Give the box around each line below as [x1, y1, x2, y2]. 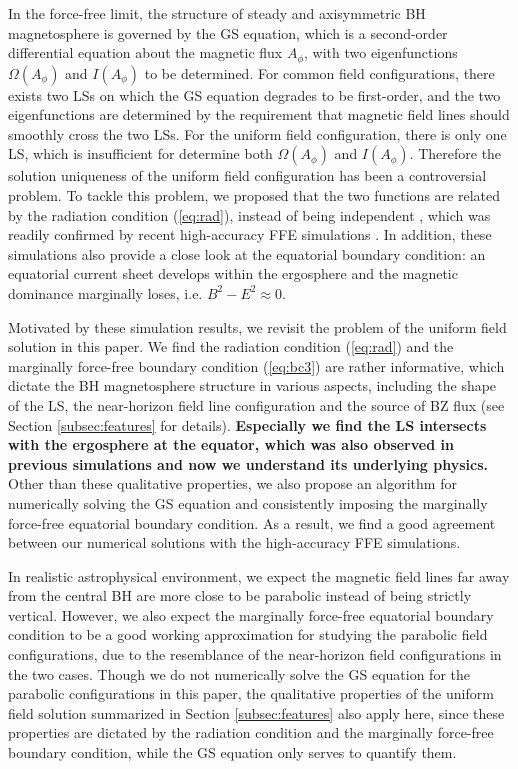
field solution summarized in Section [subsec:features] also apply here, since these [8, 702, 505, 723]
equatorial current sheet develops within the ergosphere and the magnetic [8, 263, 458, 284]
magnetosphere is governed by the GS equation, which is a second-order [8, 22, 448, 43]
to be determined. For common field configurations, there [144, 62, 495, 83]
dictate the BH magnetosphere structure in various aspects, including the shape [8, 375, 497, 396]
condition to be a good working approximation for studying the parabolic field [8, 624, 488, 645]
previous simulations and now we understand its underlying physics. [8, 453, 489, 474]
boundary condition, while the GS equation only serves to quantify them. [8, 742, 457, 763]
